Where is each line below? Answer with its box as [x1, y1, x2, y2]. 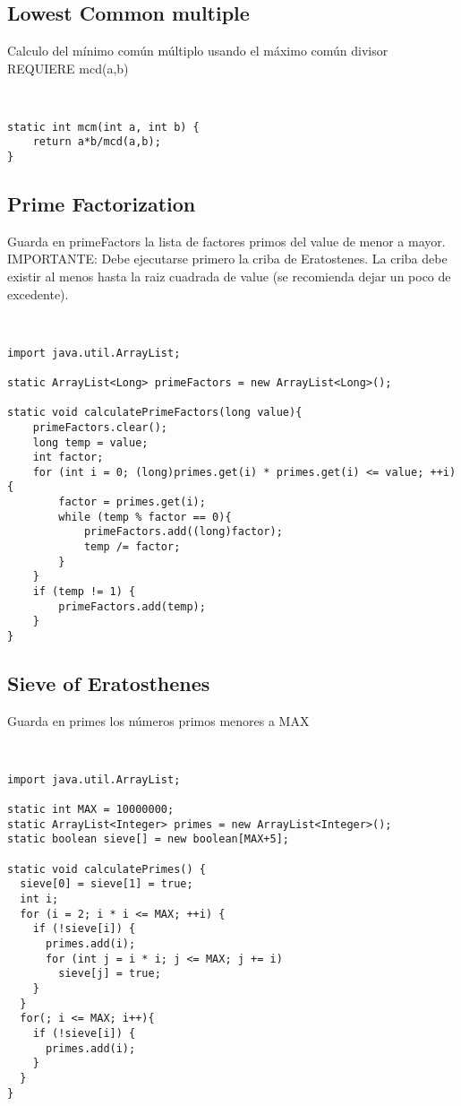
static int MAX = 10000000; [7, 803, 175, 817]
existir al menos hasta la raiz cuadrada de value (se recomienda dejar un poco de [7, 267, 451, 286]
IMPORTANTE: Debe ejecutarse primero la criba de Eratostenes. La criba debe [7, 249, 448, 268]
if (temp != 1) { [32, 585, 136, 599]
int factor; [32, 451, 104, 464]
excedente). [7, 284, 69, 303]
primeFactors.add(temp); [58, 600, 206, 613]
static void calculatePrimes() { [7, 862, 206, 876]
